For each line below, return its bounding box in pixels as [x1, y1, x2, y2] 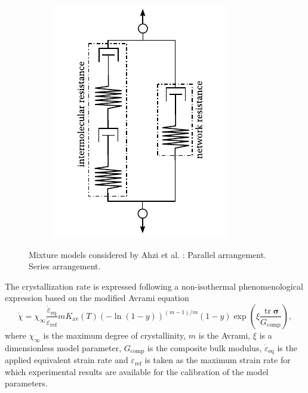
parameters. [5, 377, 48, 389]
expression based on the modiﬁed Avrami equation [5, 291, 189, 304]
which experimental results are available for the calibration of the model [5, 365, 269, 377]
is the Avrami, [198, 328, 251, 341]
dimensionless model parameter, [5, 341, 122, 354]
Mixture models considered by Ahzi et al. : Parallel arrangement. [29, 248, 266, 260]
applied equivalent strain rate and [5, 354, 128, 366]
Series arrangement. [29, 260, 101, 272]
